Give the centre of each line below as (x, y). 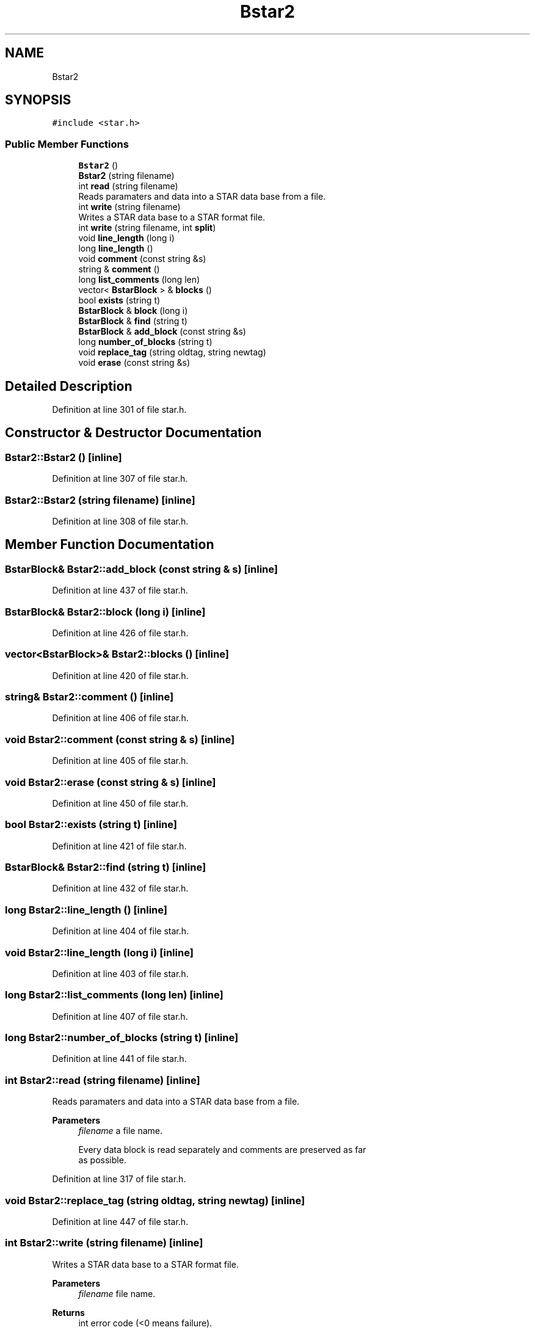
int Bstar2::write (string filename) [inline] (104, 1243)
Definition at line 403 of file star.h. (120, 973)
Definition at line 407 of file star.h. (120, 1016)
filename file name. (117, 1293)
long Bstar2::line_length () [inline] (86, 910)
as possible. (102, 1160)
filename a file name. (121, 1131)
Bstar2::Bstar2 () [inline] (64, 457)
